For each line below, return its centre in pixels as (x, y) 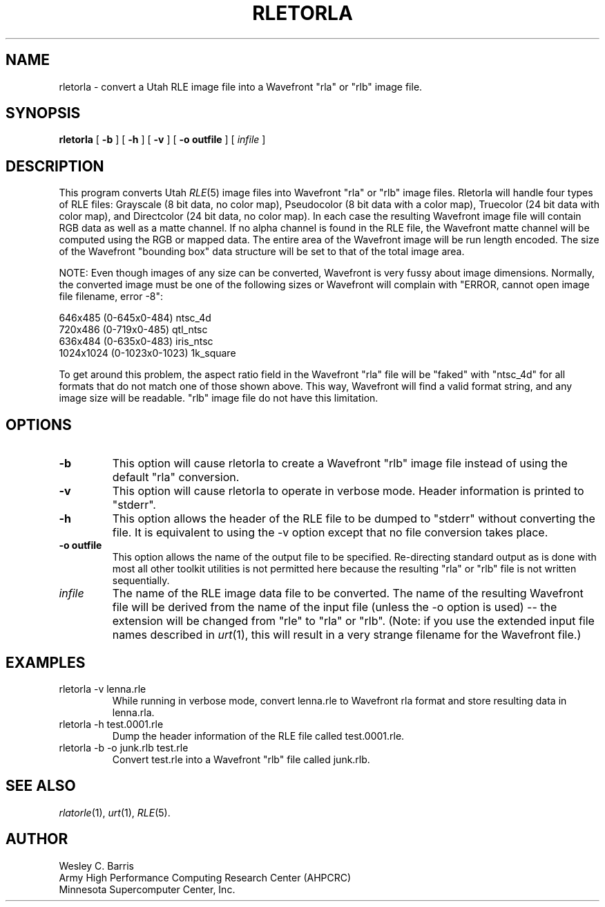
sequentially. (141, 581)
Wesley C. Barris (97, 866)
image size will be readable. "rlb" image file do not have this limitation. (219, 398)
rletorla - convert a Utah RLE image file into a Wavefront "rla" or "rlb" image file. (241, 86)
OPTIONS (39, 424)
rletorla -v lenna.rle (103, 689)
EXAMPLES (46, 662)
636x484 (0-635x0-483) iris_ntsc (136, 342)
